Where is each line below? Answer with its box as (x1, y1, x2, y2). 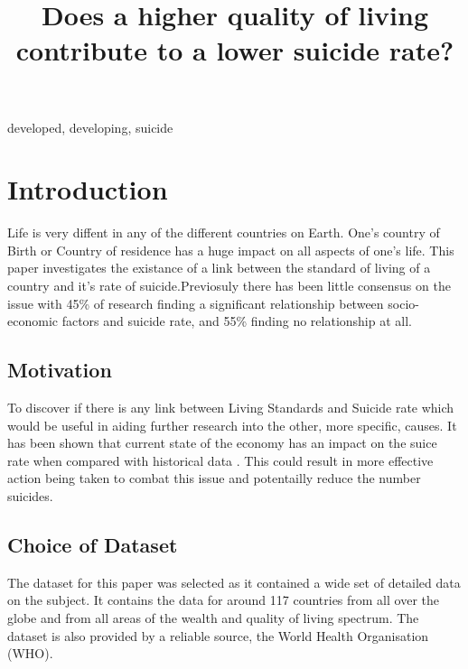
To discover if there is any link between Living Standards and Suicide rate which (7, 398, 454, 417)
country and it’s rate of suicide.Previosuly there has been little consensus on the (7, 276, 451, 295)
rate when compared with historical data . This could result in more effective (7, 451, 434, 469)
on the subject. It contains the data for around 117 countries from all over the (7, 590, 439, 609)
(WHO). (7, 644, 53, 663)
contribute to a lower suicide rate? (15, 32, 454, 69)
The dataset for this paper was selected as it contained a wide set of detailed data (7, 572, 461, 591)
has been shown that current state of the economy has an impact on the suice (7, 433, 437, 452)
